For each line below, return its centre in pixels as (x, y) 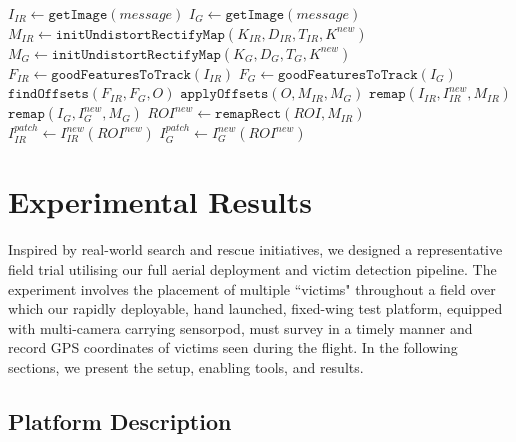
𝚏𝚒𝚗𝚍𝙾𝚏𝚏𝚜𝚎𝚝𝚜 (48, 94)
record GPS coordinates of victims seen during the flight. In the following (233, 347)
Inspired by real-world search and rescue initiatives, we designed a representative (255, 249)
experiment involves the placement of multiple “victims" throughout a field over (252, 288)
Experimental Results (160, 201)
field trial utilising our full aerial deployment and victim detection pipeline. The (252, 268)
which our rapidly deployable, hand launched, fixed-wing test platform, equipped (255, 308)
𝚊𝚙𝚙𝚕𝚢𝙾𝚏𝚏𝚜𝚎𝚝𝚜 (224, 94)
